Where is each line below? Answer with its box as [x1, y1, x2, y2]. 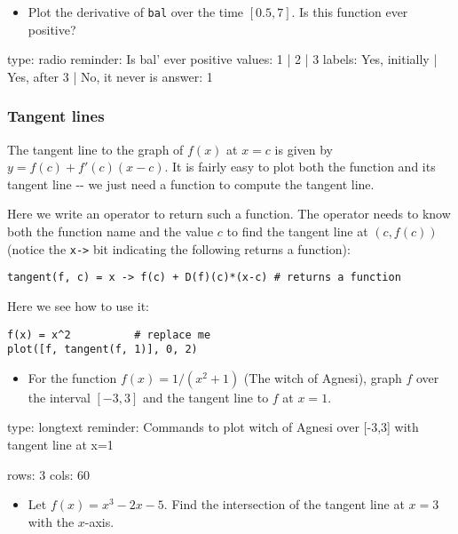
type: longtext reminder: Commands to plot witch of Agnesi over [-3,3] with [7, 418, 419, 436]
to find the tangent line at [226, 222, 368, 241]
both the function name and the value [7, 222, 214, 241]
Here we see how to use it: [7, 296, 149, 315]
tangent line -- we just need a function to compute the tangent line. [7, 174, 375, 193]
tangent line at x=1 [7, 435, 114, 454]
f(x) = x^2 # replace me [7, 328, 211, 341]
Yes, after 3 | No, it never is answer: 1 [7, 67, 213, 85]
